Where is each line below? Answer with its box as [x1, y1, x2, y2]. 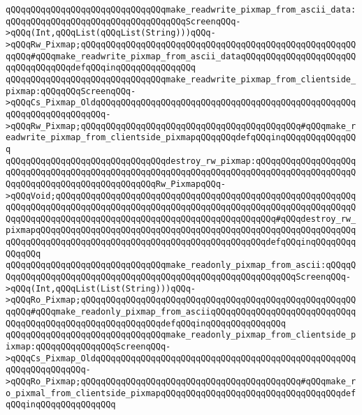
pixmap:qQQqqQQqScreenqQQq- [6, 86, 136, 96]
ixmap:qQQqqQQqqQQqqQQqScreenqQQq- [6, 342, 171, 352]
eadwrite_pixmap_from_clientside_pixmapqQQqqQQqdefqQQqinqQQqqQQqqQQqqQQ [6, 133, 356, 143]
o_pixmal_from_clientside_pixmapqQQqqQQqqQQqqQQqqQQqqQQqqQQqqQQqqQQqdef [6, 388, 356, 398]
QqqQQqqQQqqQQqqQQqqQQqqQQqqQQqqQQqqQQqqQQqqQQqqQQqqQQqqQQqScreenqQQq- [6, 272, 351, 282]
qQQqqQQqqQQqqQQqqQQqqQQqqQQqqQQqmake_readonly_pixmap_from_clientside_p [6, 330, 356, 340]
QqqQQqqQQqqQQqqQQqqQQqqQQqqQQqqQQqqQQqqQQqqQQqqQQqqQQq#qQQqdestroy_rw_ [6, 213, 356, 224]
